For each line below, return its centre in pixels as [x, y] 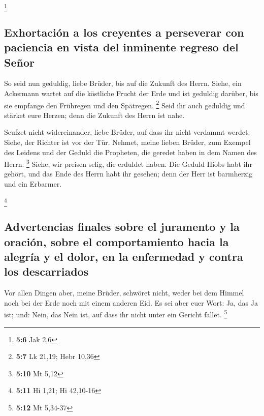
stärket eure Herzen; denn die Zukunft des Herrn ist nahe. [94, 115]
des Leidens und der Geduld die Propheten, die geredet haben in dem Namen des [130, 152]
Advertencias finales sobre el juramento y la [122, 227]
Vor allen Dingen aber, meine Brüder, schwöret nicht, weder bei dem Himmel [124, 293]
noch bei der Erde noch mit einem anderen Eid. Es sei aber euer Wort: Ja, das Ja [131, 302]
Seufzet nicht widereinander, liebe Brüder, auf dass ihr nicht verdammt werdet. [127, 132]
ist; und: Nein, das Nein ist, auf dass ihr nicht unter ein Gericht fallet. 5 [116, 314]
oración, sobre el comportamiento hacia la [117, 241]
